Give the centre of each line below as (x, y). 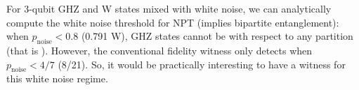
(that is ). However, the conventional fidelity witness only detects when (159, 50)
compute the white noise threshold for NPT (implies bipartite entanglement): (173, 22)
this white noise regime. (57, 78)
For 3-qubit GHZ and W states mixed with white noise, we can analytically (169, 8)
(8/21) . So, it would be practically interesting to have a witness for (202, 64)
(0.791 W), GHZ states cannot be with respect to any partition (217, 36)
